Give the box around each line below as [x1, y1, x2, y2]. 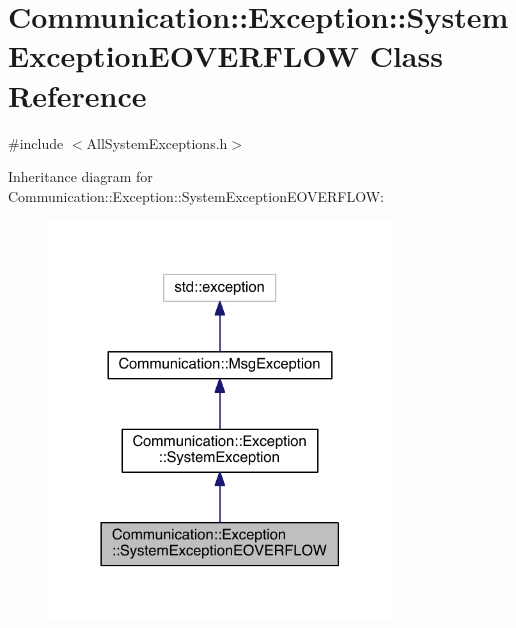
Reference [8, 74, 147, 115]
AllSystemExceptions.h [86, 132, 228, 153]
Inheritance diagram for [8, 166, 153, 187]
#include [8, 132, 64, 153]
